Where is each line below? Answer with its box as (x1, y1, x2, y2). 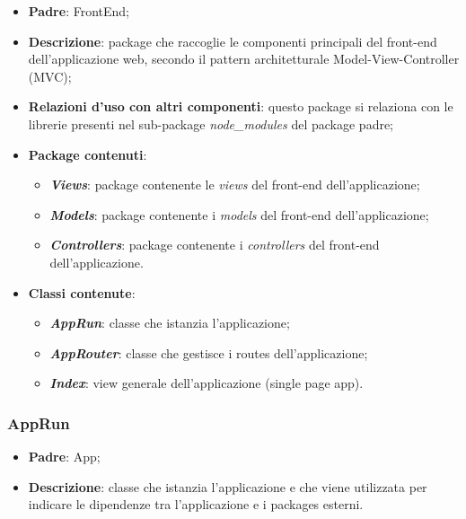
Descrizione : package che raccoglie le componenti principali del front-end (28, 31, 437, 50)
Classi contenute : (28, 283, 136, 302)
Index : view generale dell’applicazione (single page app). (49, 374, 364, 392)
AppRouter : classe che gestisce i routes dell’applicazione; (49, 343, 368, 362)
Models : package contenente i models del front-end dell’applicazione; (49, 205, 429, 224)
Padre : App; (28, 447, 101, 466)
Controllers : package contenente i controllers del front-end (49, 235, 380, 254)
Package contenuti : (28, 145, 147, 163)
